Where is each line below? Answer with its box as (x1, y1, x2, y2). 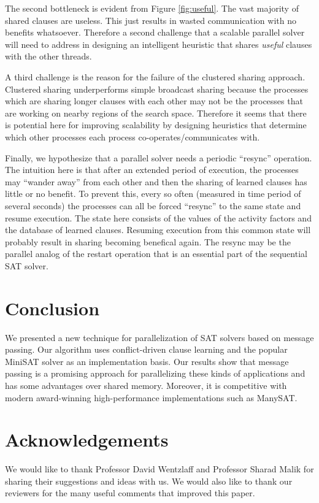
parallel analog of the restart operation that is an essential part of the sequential (5, 247, 307, 260)
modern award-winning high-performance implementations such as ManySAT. (5, 391, 298, 404)
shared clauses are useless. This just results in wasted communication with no (5, 13, 296, 26)
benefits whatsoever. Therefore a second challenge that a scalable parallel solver (5, 26, 305, 39)
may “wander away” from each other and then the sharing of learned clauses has (5, 175, 307, 188)
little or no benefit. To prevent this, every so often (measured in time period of (5, 187, 301, 200)
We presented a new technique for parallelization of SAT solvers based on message (5, 331, 314, 344)
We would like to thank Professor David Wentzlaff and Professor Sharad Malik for (5, 463, 314, 475)
